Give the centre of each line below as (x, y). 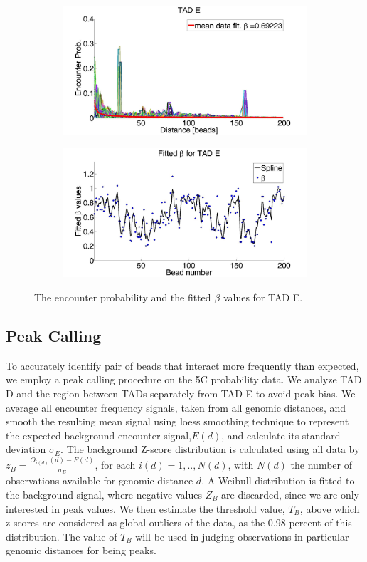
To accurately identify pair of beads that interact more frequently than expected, (182, 365)
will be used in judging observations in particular (242, 536)
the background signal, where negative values (104, 494)
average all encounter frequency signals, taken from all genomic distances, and (176, 407)
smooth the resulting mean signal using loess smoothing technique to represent (177, 421)
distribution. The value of (62, 536)
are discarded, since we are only (290, 494)
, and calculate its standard (281, 435)
